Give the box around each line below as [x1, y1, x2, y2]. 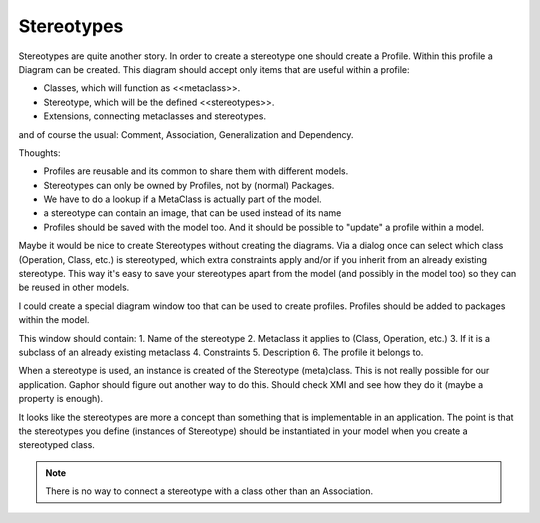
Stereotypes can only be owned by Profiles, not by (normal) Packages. [43, 179, 335, 191]
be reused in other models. [18, 281, 130, 294]
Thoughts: [18, 146, 61, 159]
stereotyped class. [18, 439, 95, 451]
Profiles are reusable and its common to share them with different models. [43, 165, 349, 177]
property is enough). [18, 393, 104, 405]
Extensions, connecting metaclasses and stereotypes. [43, 110, 267, 122]
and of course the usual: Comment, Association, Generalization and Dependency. [18, 128, 354, 140]
